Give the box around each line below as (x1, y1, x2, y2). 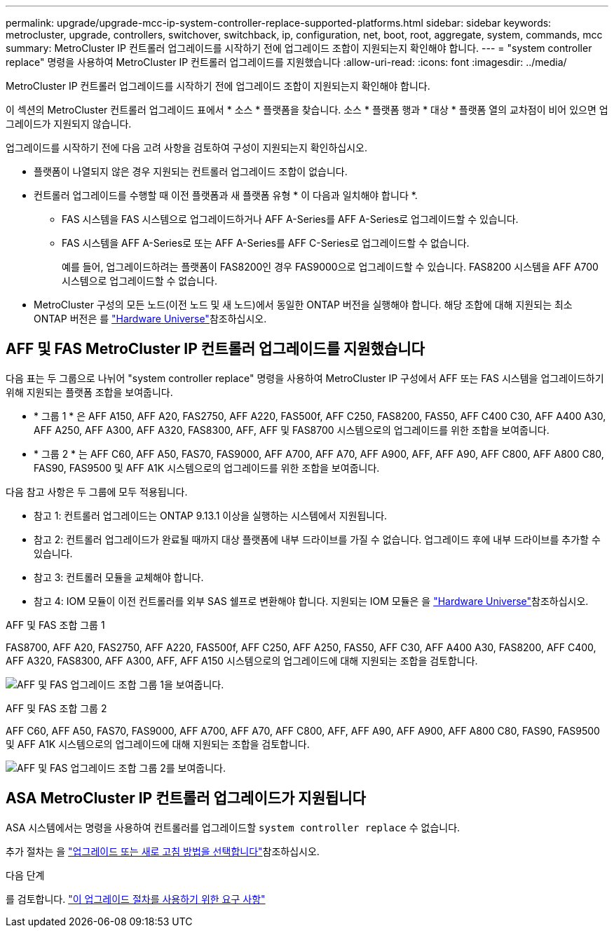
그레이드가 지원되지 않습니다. (6, 118, 132, 130)
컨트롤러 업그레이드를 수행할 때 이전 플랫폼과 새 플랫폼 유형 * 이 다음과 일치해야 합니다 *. (34, 189, 418, 201)
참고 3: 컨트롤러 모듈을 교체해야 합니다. (34, 571, 204, 583)
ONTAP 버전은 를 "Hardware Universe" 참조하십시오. (34, 313, 267, 325)
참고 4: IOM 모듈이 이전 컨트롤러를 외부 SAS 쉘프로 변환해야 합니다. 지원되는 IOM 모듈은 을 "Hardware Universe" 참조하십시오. (34, 594, 589, 607)
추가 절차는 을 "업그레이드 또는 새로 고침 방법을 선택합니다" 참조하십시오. (6, 845, 320, 857)
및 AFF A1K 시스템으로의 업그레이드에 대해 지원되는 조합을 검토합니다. (6, 737, 310, 750)
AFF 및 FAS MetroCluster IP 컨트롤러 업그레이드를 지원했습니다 (6, 340, 425, 358)
